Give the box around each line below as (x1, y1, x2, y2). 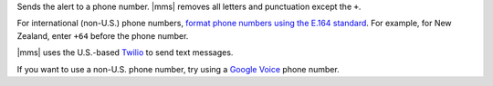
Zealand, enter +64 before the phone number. (16, 30, 189, 41)
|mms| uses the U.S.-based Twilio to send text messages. (16, 47, 234, 58)
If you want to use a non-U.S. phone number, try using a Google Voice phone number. (16, 63, 340, 74)
